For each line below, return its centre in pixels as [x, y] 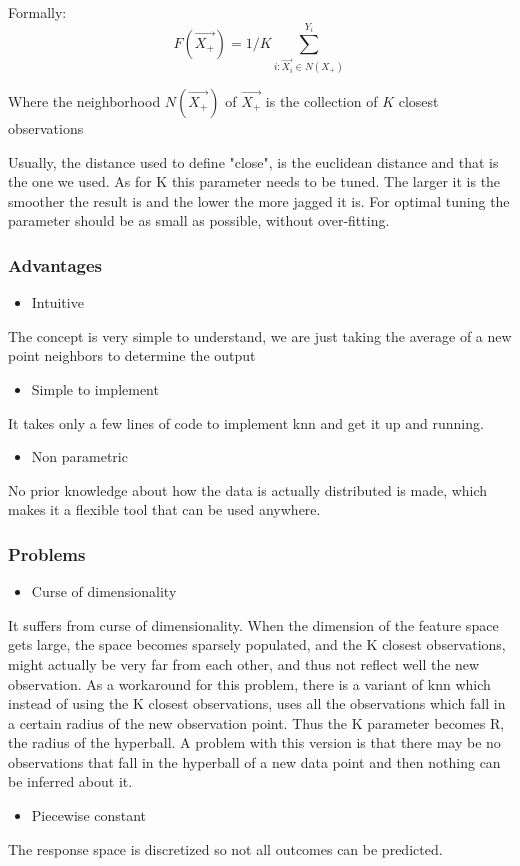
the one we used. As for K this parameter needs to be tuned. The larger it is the [254, 181]
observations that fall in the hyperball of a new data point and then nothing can [254, 761]
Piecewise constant [89, 815]
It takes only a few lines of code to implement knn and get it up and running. [246, 422]
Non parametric [79, 456]
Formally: [37, 12]
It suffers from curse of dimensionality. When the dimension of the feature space [253, 624]
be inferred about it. [70, 781]
